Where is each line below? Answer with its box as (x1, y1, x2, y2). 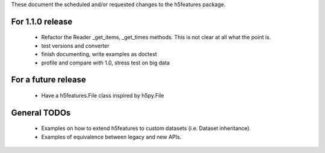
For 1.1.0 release (11, 16, 73, 27)
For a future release (11, 75, 87, 85)
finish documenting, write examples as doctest (41, 51, 158, 58)
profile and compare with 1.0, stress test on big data (41, 59, 170, 66)
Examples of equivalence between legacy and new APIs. (41, 133, 182, 140)
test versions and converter (41, 42, 110, 49)
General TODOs (11, 107, 71, 117)
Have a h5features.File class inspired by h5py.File (41, 92, 164, 99)
